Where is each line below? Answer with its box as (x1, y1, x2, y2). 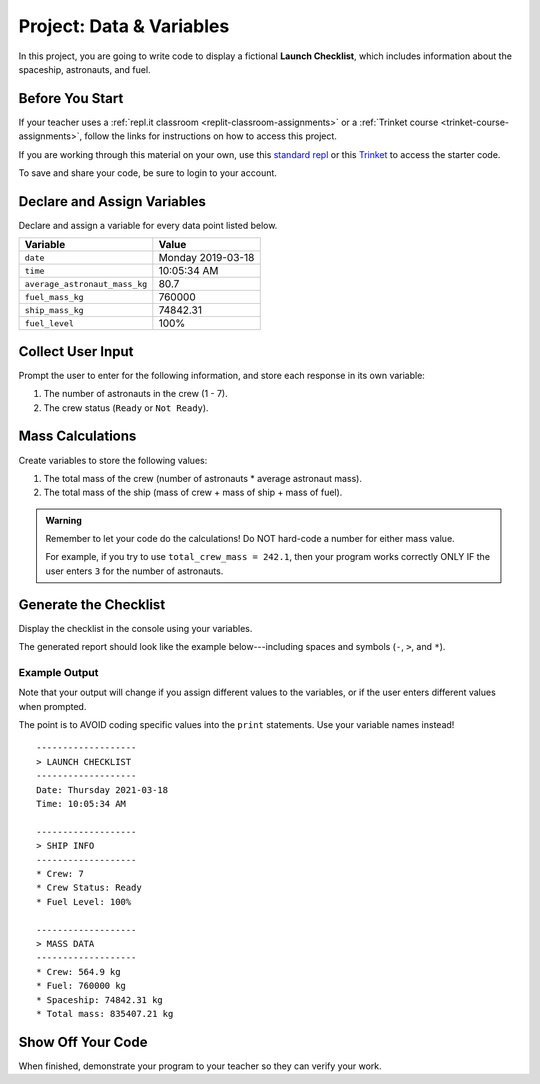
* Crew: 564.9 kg (36, 966, 121, 977)
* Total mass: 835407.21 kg (36, 1008, 174, 1019)
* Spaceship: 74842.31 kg (36, 994, 164, 1005)
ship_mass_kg (24, 305, 84, 315)
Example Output (18, 665, 99, 679)
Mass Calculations (18, 428, 137, 445)
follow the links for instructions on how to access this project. (84, 130, 337, 142)
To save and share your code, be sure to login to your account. (18, 167, 277, 179)
